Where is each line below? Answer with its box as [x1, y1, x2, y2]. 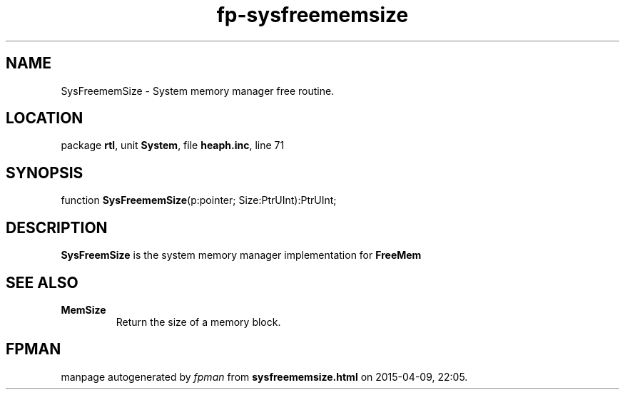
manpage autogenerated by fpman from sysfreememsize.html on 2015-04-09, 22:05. [61, 370, 468, 383]
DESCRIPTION [6, 218, 108, 237]
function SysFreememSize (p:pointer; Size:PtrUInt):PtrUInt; [61, 194, 337, 207]
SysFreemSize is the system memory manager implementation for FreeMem [61, 249, 422, 262]
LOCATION [6, 109, 83, 128]
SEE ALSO [6, 273, 78, 292]
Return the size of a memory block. [116, 315, 281, 328]
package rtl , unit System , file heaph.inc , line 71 [61, 139, 285, 152]
